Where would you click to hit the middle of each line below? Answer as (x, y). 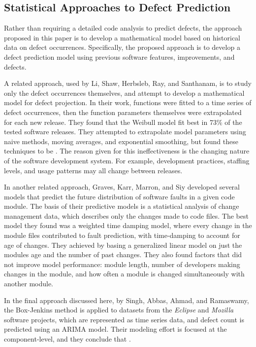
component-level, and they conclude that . (67, 339)
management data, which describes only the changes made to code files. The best (126, 215)
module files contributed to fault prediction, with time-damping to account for (122, 235)
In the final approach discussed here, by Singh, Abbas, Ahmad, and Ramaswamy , (127, 300)
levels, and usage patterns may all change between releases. (93, 170)
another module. (29, 284)
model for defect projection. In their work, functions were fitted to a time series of (128, 102)
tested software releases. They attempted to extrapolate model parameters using (125, 132)
